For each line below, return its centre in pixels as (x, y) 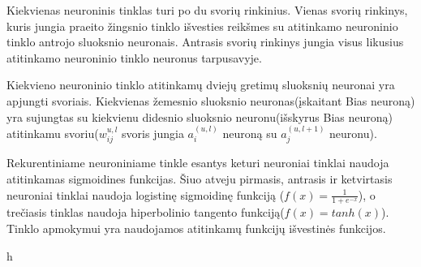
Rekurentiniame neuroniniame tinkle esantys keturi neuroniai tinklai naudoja (198, 163)
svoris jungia (153, 133)
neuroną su (250, 133)
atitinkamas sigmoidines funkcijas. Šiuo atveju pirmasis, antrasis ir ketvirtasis (200, 178)
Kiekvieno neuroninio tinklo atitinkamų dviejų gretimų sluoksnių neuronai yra (201, 85)
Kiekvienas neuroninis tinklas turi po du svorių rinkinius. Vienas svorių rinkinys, (207, 10)
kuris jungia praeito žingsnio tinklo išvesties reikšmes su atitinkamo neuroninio (202, 26)
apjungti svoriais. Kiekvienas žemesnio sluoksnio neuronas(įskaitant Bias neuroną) (211, 100)
